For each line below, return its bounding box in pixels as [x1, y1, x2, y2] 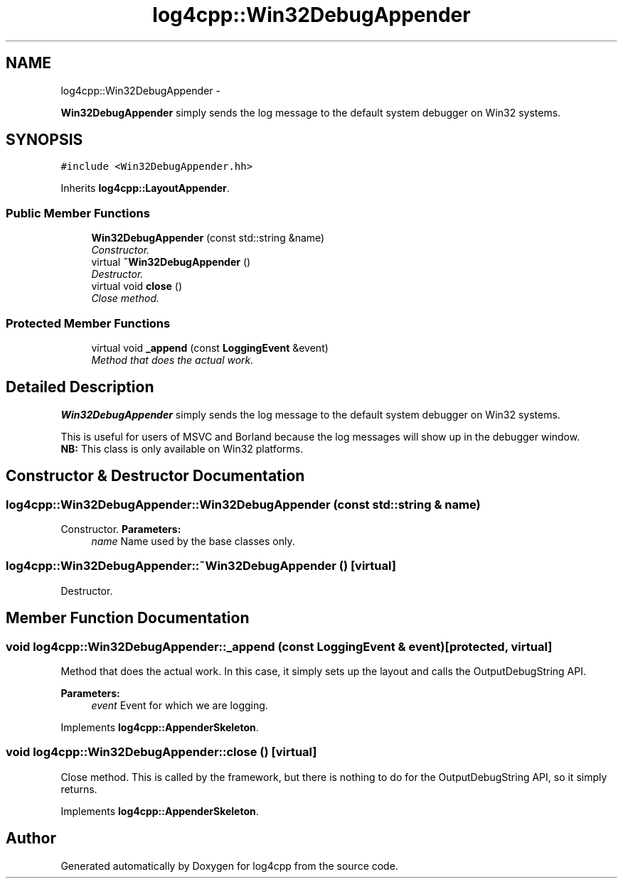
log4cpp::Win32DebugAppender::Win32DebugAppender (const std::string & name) [6, 497, 481, 512]
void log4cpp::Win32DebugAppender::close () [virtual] [6, 745, 317, 760]
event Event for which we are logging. [91, 699, 268, 711]
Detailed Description [6, 378, 154, 397]
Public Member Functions [6, 205, 150, 220]
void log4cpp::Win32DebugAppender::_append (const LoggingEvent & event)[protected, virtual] [6, 639, 553, 654]
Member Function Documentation [6, 609, 250, 627]
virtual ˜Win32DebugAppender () [91, 256, 251, 269]
